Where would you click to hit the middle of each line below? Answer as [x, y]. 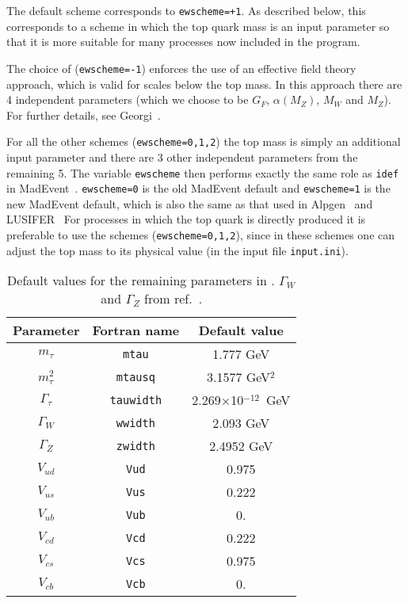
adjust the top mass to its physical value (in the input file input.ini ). [177, 250]
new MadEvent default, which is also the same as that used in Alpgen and [190, 203]
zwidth [135, 446]
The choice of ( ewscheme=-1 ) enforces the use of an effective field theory [181, 68]
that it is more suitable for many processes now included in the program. [183, 42]
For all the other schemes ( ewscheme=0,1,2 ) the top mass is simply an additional [204, 141]
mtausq [135, 377]
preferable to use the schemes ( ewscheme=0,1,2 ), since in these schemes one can [201, 235]
